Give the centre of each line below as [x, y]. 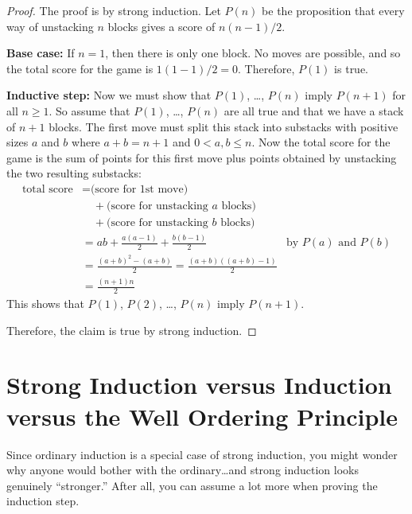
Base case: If [41, 53]
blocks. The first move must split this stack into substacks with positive [223, 126]
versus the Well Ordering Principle [202, 416]
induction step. [43, 501]
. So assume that [89, 110]
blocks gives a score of [161, 26]
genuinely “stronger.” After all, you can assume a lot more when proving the [192, 485]
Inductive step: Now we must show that [109, 95]
